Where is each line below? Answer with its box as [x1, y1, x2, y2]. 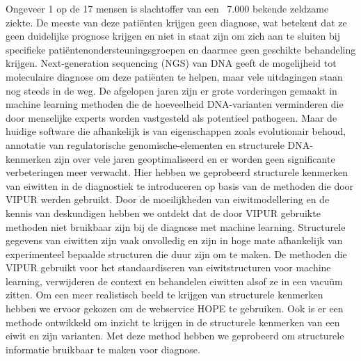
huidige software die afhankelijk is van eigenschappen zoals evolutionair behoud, [6, 124, 346, 138]
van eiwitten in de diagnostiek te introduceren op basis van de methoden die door [6, 178, 354, 193]
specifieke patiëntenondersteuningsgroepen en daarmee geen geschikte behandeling [6, 42, 356, 56]
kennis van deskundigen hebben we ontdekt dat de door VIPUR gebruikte [6, 205, 321, 220]
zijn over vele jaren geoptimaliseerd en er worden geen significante [54, 151, 335, 166]
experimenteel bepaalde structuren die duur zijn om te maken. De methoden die [6, 246, 347, 261]
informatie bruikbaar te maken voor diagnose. [6, 342, 200, 356]
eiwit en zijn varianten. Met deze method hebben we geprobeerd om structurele [6, 328, 344, 343]
